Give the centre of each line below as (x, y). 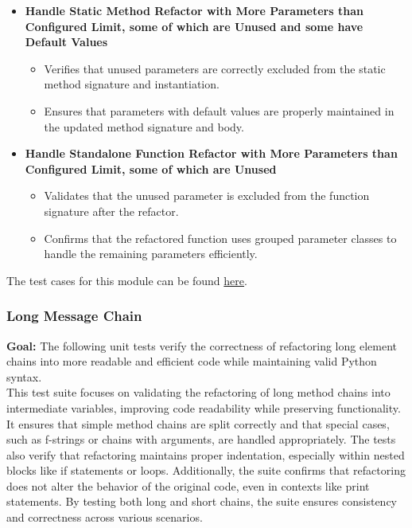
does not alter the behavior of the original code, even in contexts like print (188, 485)
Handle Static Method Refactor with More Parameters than (194, 10)
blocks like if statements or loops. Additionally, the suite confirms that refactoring (206, 470)
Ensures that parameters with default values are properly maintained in (219, 110)
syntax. (24, 376)
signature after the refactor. (111, 211)
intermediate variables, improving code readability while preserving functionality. (204, 407)
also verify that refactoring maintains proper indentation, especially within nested (206, 454)
